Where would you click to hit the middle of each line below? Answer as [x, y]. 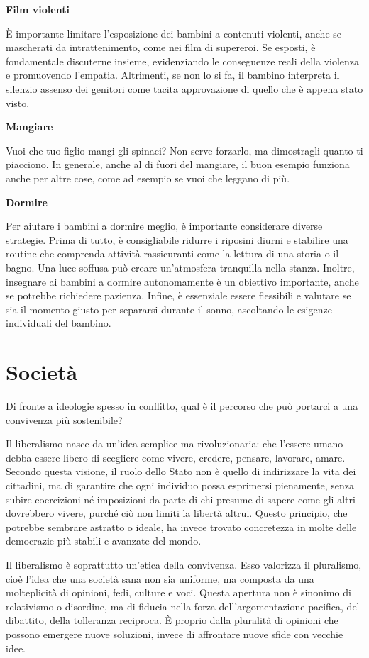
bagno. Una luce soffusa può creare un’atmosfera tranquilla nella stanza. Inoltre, [180, 267]
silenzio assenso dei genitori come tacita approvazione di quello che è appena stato [184, 88]
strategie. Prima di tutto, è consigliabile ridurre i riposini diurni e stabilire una [177, 239]
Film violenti [38, 9]
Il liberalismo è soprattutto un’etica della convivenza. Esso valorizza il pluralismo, [184, 564]
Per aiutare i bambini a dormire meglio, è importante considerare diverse [164, 226]
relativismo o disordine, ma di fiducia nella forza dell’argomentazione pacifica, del [183, 606]
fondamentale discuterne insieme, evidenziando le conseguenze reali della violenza [183, 61]
